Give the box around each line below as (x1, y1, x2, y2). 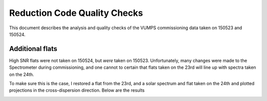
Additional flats (9, 45, 58, 53)
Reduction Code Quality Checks (9, 7, 143, 18)
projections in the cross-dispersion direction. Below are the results (9, 87, 145, 94)
